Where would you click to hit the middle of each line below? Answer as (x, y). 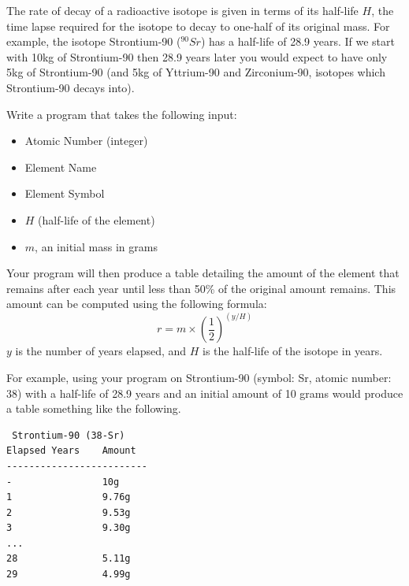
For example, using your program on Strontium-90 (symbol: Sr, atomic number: (199, 377)
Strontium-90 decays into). (71, 87)
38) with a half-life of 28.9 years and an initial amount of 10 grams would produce (205, 393)
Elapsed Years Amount (71, 451)
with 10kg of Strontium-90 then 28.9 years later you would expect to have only (197, 56)
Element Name (61, 167)
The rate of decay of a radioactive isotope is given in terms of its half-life (182, 10)
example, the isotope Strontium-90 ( (94, 41)
